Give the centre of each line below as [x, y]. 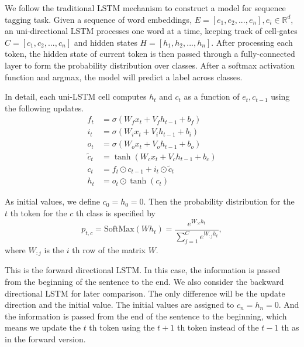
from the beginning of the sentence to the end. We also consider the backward [144, 281]
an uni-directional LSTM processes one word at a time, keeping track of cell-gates [151, 31]
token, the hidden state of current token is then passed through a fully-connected [150, 54]
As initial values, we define [53, 201]
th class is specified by [116, 213]
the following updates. [44, 108]
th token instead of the [218, 327]
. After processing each [252, 42]
